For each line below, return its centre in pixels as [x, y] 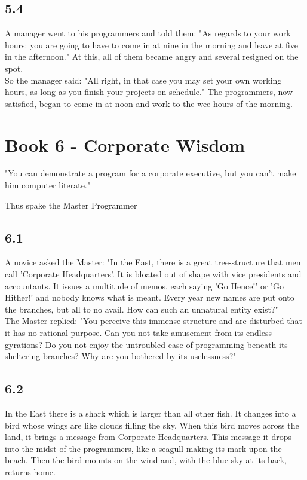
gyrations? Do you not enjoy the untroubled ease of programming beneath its [146, 344]
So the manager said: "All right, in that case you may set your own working [143, 80]
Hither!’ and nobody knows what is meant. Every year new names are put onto [150, 297]
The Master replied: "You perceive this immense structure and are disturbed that [153, 321]
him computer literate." [47, 185]
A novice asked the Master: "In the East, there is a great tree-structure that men [153, 262]
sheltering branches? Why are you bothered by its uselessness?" [121, 356]
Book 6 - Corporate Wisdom [125, 144]
